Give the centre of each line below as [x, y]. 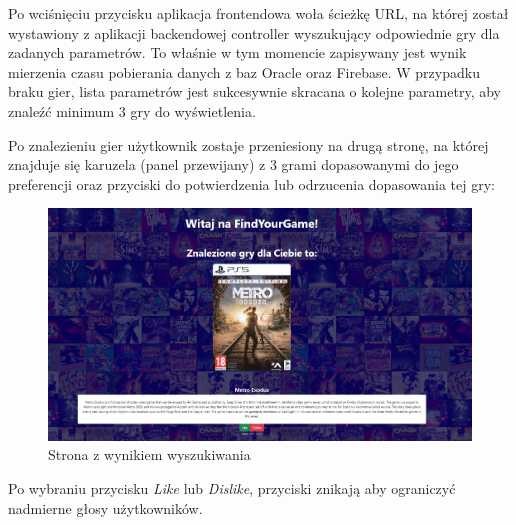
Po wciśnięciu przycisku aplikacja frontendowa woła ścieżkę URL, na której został [258, 13]
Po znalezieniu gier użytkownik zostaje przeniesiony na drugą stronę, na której [248, 144]
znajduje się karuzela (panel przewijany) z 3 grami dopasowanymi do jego [233, 164]
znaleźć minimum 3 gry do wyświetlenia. [132, 110]
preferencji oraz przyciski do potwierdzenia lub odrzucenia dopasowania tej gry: [251, 183]
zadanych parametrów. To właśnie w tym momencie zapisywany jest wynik [237, 52]
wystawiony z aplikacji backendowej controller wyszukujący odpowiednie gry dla [254, 32]
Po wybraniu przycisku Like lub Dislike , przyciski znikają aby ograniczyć [232, 488]
